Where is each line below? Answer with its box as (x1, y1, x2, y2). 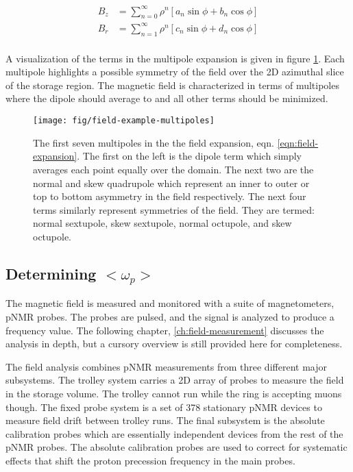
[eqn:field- (277, 135, 319, 149)
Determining (5, 262, 97, 284)
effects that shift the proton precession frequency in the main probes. (5, 453, 295, 467)
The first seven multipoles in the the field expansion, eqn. (33, 135, 274, 149)
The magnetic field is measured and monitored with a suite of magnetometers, (5, 296, 334, 310)
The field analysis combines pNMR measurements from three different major (5, 359, 327, 373)
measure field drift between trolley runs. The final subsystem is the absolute (5, 413, 325, 427)
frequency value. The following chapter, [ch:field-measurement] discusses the (5, 323, 324, 337)
